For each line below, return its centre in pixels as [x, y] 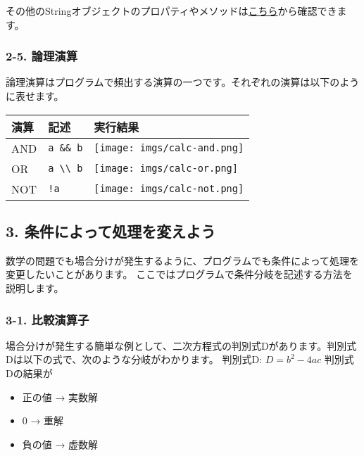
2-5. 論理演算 [42, 56]
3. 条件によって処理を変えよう [111, 230]
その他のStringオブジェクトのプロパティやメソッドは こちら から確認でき [171, 11]
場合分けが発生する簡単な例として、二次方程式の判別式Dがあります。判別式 [181, 345]
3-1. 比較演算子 [48, 319]
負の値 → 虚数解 [60, 444]
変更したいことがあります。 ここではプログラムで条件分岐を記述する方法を [179, 274]
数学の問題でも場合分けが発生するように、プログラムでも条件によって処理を [183, 260]
